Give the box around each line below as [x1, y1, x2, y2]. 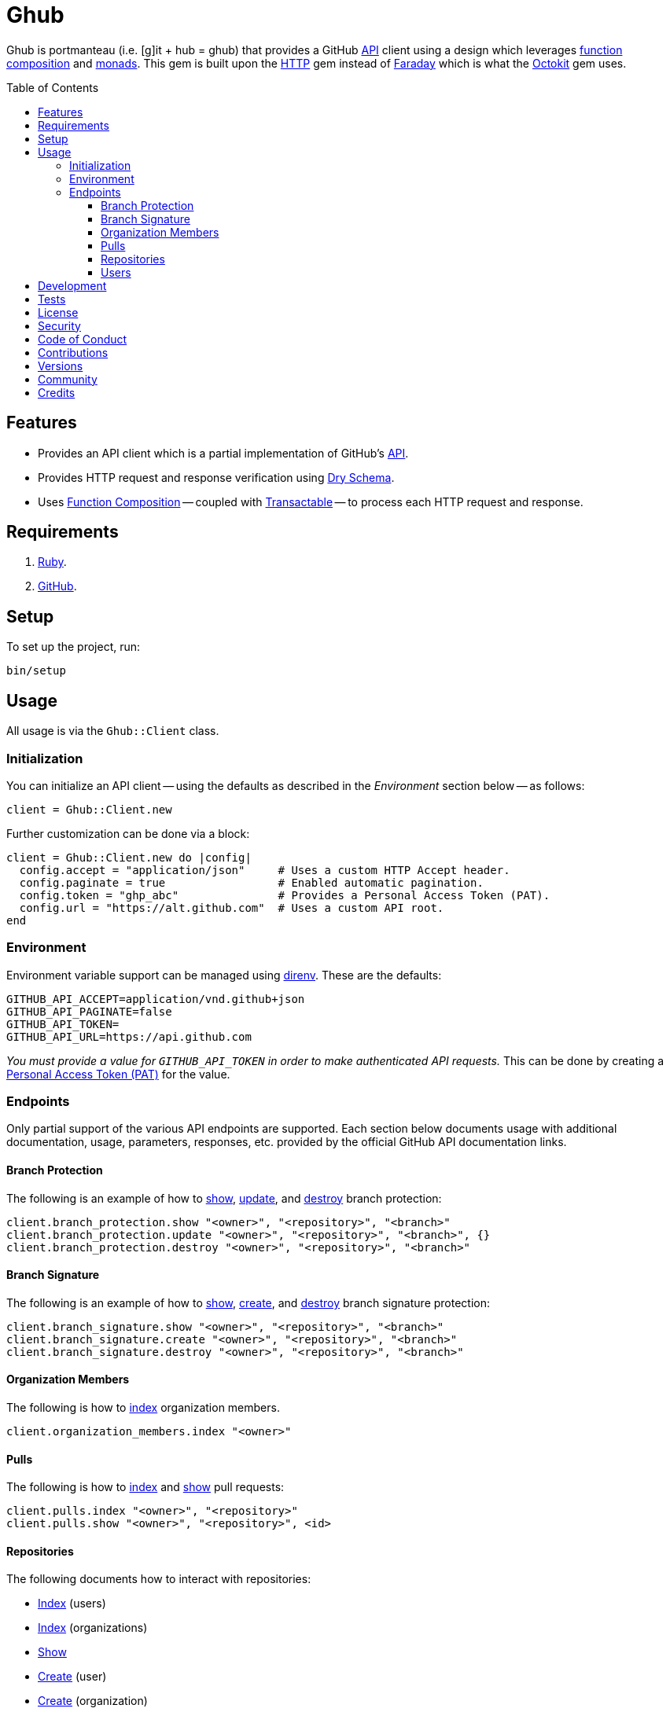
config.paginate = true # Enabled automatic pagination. [19, 876, 484, 889]
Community [38, 372, 98, 386]
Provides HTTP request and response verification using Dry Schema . [38, 470, 395, 484]
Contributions [38, 345, 109, 359]
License [38, 305, 79, 319]
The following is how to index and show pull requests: [6, 1480, 285, 1494]
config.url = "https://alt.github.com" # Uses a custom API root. [19, 901, 444, 914]
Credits [38, 385, 75, 399]
